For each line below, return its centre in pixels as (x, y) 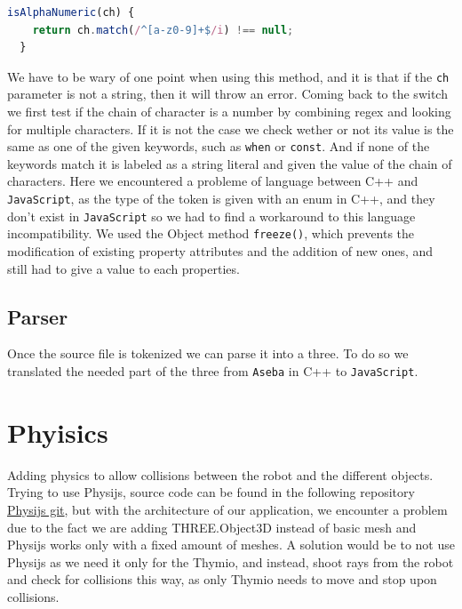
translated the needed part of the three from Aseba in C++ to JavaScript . (213, 371)
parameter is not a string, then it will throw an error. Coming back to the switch (227, 94)
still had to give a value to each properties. (123, 268)
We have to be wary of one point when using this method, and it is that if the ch (228, 76)
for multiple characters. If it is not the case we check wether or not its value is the (231, 128)
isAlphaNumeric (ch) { (71, 12)
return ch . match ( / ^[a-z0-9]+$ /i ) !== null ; (163, 30)
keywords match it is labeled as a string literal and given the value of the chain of (230, 163)
